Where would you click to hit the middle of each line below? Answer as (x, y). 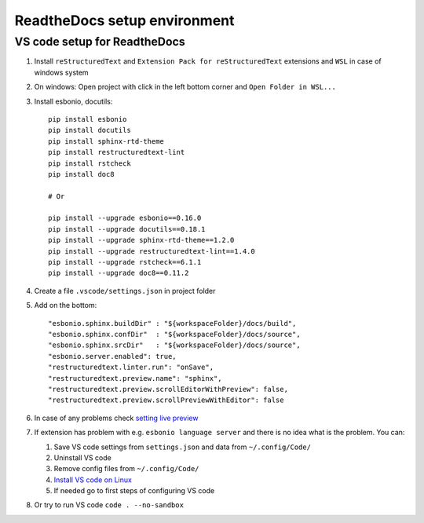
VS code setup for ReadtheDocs (100, 42)
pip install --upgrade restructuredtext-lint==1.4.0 (152, 251)
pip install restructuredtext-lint (117, 152)
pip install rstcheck (90, 163)
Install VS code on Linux (93, 480)
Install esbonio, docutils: (73, 101)
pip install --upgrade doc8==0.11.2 (119, 273)
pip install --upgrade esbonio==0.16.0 (125, 218)
